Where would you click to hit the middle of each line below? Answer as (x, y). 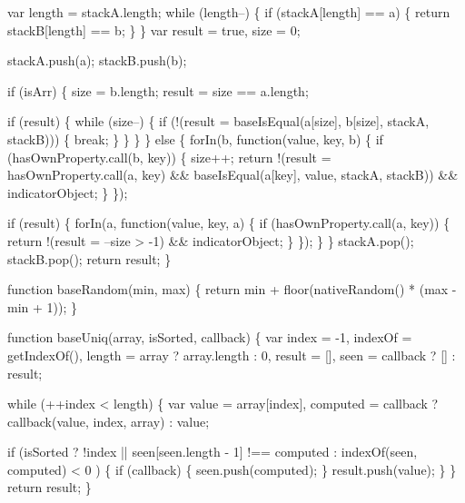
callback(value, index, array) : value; (109, 421)
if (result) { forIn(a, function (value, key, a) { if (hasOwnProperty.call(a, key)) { (229, 223)
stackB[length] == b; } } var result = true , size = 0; (154, 30)
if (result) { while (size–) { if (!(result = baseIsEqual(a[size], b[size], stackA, (218, 121)
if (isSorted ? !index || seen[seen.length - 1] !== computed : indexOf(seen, (213, 452)
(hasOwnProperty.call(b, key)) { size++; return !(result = (169, 157)
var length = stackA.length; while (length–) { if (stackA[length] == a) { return (229, 12)
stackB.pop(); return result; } (89, 258)
